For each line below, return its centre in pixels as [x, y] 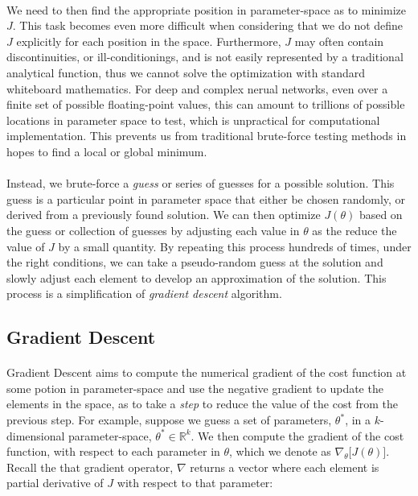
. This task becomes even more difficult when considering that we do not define [208, 25]
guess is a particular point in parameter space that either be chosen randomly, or [206, 198]
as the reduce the [354, 230]
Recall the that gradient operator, [90, 467]
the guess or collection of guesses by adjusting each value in [153, 230]
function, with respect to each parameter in [113, 451]
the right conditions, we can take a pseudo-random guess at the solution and [195, 262]
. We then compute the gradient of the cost [297, 435]
